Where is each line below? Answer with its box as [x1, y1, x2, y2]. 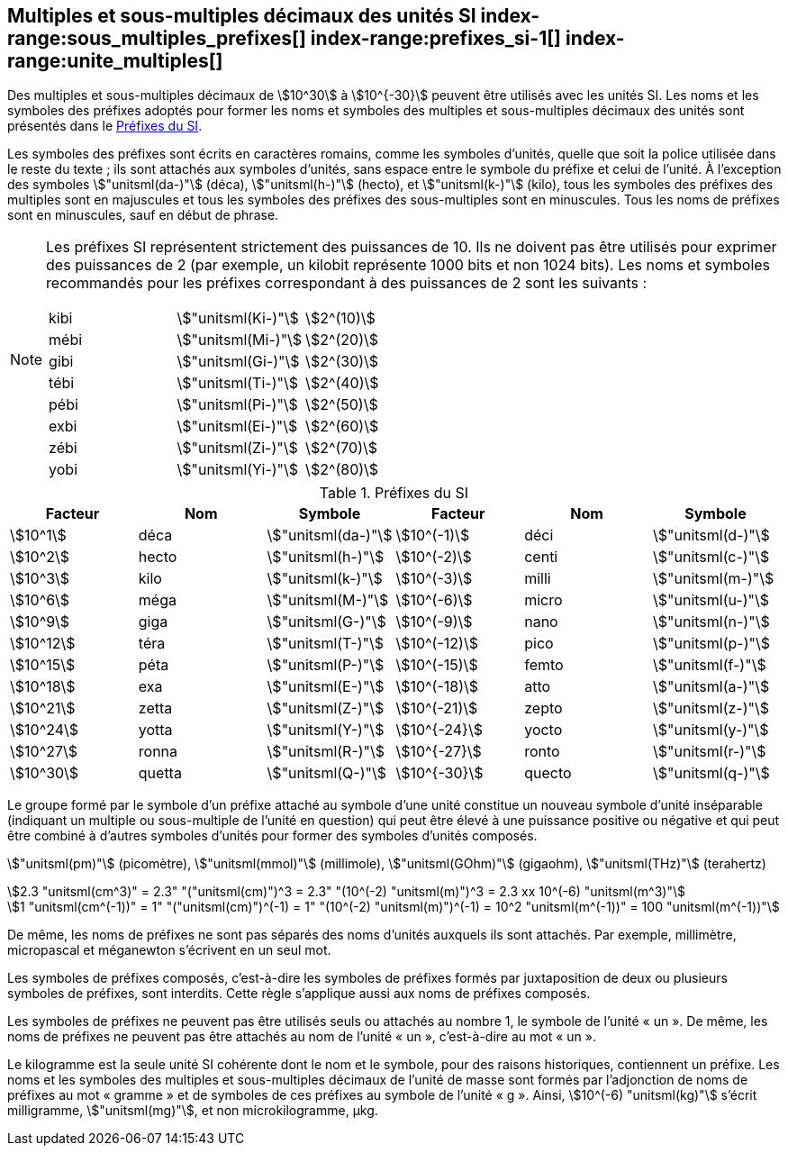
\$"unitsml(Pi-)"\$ [177, 395, 298, 414]
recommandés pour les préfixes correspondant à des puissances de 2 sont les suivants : [46, 274, 648, 293]
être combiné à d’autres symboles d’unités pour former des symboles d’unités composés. [7, 828, 538, 844]
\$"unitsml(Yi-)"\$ [177, 460, 299, 479]
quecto [524, 764, 572, 783]
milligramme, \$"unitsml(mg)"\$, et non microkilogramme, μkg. [7, 1103, 378, 1119]
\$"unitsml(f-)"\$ [653, 656, 766, 675]
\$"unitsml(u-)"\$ [653, 591, 770, 610]
